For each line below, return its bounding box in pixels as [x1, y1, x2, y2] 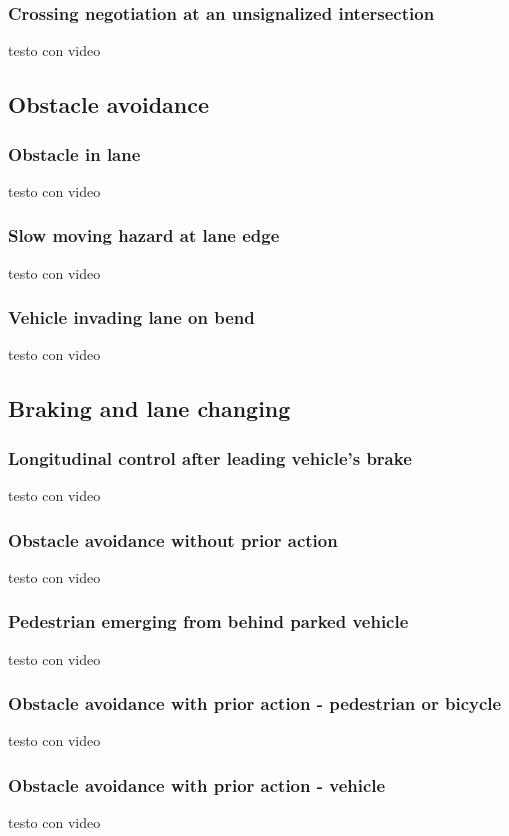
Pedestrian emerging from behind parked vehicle [8, 609, 409, 634]
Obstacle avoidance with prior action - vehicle [8, 772, 386, 797]
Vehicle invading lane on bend [8, 305, 255, 330]
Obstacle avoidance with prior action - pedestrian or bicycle [8, 691, 502, 716]
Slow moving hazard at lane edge [8, 223, 280, 248]
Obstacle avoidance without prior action [8, 527, 338, 552]
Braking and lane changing [8, 393, 291, 424]
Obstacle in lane [8, 141, 141, 166]
